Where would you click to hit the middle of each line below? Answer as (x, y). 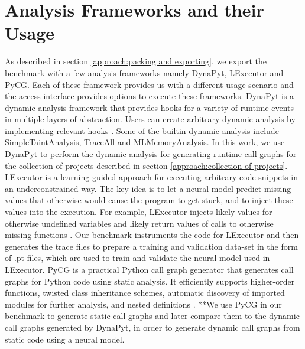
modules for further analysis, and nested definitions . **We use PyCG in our (143, 304)
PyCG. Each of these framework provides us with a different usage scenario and (149, 84)
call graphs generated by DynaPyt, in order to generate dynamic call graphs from (152, 327)
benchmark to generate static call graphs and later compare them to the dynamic (152, 316)
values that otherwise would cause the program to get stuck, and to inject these (149, 200)
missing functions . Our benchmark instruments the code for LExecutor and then (152, 235)
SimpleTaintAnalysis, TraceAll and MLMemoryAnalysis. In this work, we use (145, 142)
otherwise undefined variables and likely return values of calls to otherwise (139, 223)
